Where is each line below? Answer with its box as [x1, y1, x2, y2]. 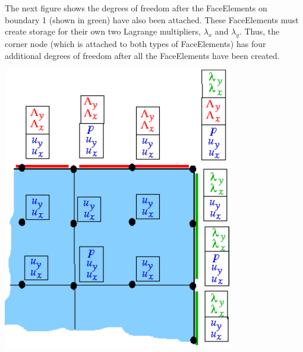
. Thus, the [239, 25, 280, 38]
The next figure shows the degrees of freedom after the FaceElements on [5, 2, 267, 14]
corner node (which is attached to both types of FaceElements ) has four [5, 37, 266, 49]
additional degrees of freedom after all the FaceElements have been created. [5, 49, 280, 61]
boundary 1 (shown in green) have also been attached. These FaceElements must [5, 13, 299, 26]
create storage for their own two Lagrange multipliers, [5, 25, 201, 38]
